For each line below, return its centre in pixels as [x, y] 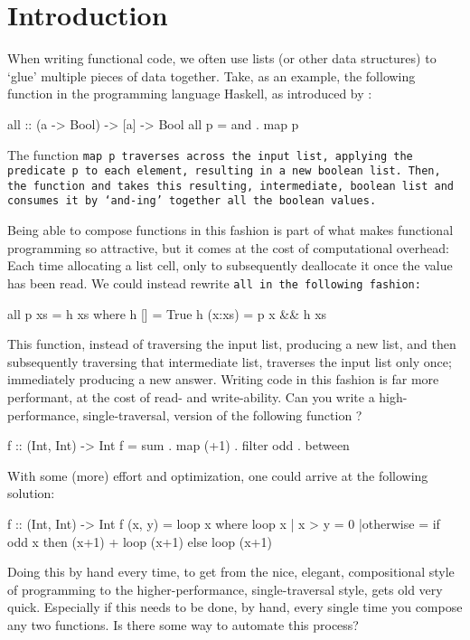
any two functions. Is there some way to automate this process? [183, 624]
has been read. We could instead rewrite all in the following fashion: [214, 282]
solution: [31, 493]
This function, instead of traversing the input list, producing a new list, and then [232, 344]
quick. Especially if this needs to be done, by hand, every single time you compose [235, 607]
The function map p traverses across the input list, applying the [210, 154]
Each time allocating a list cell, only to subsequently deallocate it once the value [230, 265]
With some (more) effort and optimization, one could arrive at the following [218, 475]
